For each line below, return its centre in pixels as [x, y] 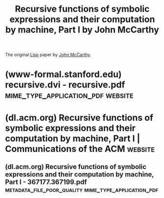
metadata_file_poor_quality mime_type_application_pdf [82, 189]
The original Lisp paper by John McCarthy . [48, 55]
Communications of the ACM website [80, 149]
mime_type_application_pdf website [69, 95]
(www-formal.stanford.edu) [63, 75]
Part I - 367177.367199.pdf [46, 182]
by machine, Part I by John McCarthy [82, 30]
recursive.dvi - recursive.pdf [65, 85]
